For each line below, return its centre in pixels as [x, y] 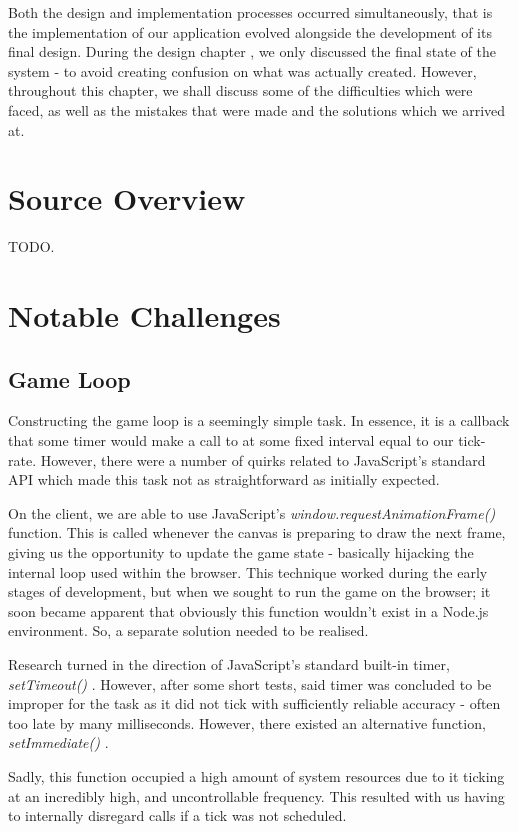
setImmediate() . [58, 742]
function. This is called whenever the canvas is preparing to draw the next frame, [257, 532]
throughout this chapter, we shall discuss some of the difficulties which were [240, 90]
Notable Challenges [144, 315]
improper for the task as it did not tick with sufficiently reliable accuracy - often [254, 703]
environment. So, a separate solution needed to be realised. [188, 630]
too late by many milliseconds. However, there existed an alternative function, [247, 722]
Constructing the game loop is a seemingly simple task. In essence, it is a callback [259, 420]
